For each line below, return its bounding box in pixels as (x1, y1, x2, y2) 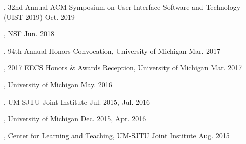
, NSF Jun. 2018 (4, 28, 54, 39)
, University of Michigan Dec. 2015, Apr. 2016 (4, 113, 146, 124)
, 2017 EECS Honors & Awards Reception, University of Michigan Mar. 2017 (4, 62, 242, 73)
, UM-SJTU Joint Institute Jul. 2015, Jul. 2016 (4, 96, 150, 107)
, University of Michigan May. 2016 (4, 79, 112, 89)
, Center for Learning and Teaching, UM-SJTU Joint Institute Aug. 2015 (4, 130, 230, 140)
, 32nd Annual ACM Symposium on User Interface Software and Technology (4, 2, 241, 12)
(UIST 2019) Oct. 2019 (4, 11, 75, 22)
